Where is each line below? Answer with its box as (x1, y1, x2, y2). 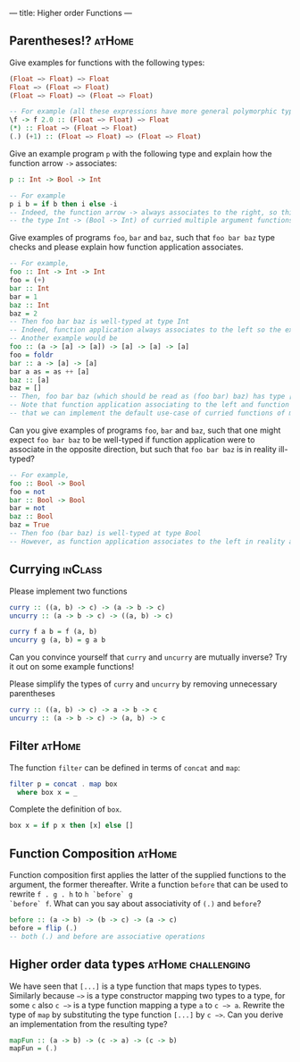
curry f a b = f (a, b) (9, 628, 98, 636)
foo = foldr (9, 350, 54, 359)
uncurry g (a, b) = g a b (9, 636, 105, 645)
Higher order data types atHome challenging (9, 957, 251, 973)
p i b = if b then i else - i (9, 199, 118, 208)
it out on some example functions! (9, 662, 135, 672)
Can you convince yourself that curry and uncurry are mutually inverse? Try (9, 652, 287, 662)
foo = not (9, 487, 46, 496)
